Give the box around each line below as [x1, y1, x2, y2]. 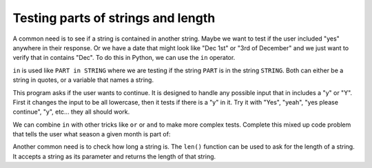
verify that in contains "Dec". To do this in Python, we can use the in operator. [12, 54, 236, 62]
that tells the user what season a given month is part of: [12, 130, 171, 138]
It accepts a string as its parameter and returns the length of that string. [12, 152, 216, 160]
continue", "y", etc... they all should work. [12, 107, 130, 116]
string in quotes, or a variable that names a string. [12, 76, 154, 84]
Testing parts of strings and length [12, 10, 216, 25]
